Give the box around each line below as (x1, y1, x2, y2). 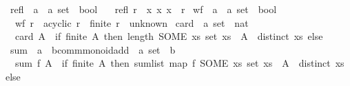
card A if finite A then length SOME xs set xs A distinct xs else (14, 29, 323, 43)
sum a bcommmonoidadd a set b (10, 42, 176, 56)
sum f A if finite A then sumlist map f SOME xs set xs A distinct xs (14, 56, 344, 70)
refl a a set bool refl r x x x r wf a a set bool (10, 2, 277, 16)
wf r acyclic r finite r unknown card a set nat (14, 15, 249, 30)
